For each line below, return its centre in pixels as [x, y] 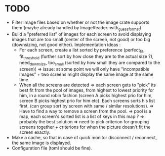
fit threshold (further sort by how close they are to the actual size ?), [86, 57]
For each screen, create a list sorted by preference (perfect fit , [82, 50]
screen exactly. [35, 132]
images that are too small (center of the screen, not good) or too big [81, 39]
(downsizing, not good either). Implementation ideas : [66, 45]
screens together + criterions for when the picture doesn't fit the [85, 127]
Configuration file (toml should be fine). [52, 148]
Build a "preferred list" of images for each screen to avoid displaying [82, 34]
